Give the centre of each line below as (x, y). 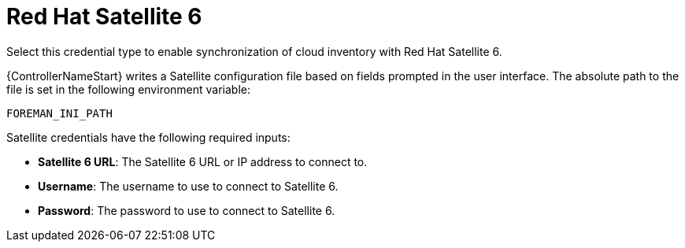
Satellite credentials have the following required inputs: (148, 137)
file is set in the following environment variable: (129, 89)
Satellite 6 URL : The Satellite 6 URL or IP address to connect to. (203, 161)
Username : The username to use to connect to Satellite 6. (188, 186)
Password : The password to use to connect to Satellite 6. (187, 210)
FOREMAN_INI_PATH (59, 113)
